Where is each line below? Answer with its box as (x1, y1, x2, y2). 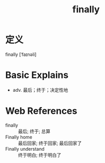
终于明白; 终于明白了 (18, 152, 61, 158)
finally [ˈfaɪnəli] (5, 51, 37, 57)
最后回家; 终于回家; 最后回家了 (18, 140, 82, 146)
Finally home (5, 134, 32, 140)
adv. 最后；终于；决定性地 (12, 87, 68, 93)
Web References (5, 105, 78, 117)
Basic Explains (5, 69, 69, 81)
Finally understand (5, 146, 45, 152)
